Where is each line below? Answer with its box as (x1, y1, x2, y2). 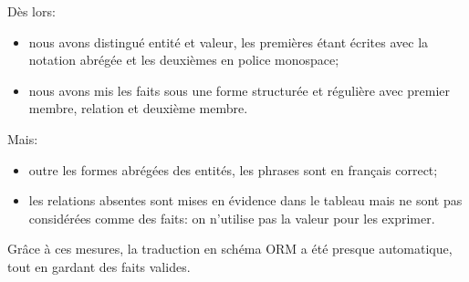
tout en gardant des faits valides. (7, 256, 191, 276)
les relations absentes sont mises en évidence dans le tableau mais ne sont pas (28, 191, 463, 210)
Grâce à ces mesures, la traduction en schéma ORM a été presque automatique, (7, 239, 453, 258)
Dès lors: (7, 2, 56, 20)
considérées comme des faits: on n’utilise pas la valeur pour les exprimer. (28, 208, 435, 227)
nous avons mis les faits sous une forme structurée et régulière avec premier (28, 80, 451, 99)
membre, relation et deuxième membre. (28, 99, 248, 118)
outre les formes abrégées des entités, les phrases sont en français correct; (28, 160, 438, 179)
